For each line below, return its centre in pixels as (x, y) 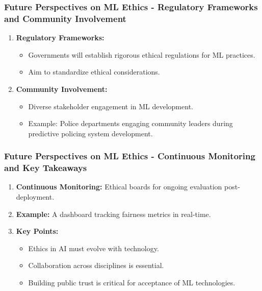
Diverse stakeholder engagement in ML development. (111, 106)
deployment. (35, 197)
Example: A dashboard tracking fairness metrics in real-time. (113, 214)
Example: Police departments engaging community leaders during (130, 123)
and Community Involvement (65, 18)
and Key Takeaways (46, 168)
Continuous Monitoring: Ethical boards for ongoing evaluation (119, 187)
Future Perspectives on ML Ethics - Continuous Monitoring (130, 156)
